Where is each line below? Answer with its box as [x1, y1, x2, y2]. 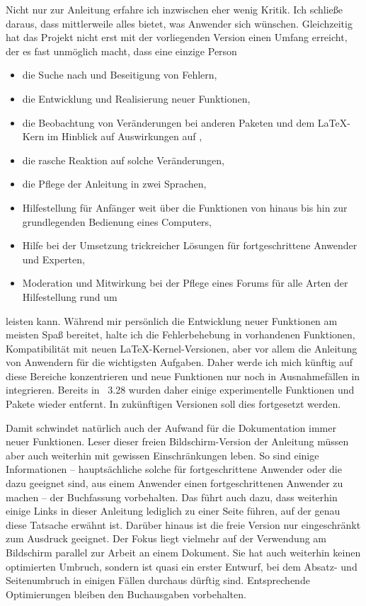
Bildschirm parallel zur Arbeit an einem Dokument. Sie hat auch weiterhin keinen [6, 545, 361, 559]
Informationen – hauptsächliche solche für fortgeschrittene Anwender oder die [6, 462, 342, 476]
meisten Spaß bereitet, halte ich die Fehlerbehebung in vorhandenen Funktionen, [6, 327, 355, 342]
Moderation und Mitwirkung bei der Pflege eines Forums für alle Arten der [22, 275, 348, 290]
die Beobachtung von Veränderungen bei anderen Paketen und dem [22, 115, 315, 130]
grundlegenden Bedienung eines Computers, [22, 214, 212, 229]
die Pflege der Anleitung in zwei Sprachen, [22, 176, 207, 191]
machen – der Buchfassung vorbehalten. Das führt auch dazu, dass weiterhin [6, 489, 338, 504]
